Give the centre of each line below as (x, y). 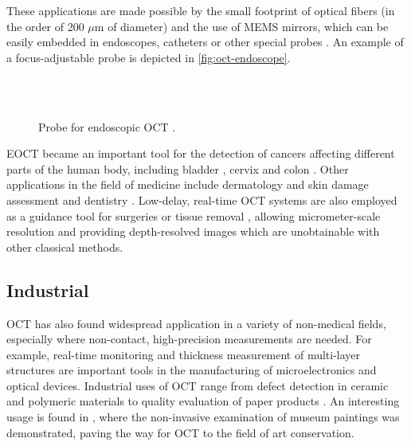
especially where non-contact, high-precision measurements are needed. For (189, 339)
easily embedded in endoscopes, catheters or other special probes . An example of (205, 42)
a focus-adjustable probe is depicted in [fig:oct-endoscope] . (149, 57)
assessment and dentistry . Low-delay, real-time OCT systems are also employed (202, 200)
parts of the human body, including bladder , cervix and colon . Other (178, 168)
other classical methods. (65, 246)
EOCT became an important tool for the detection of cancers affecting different (201, 153)
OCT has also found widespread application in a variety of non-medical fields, (196, 323)
